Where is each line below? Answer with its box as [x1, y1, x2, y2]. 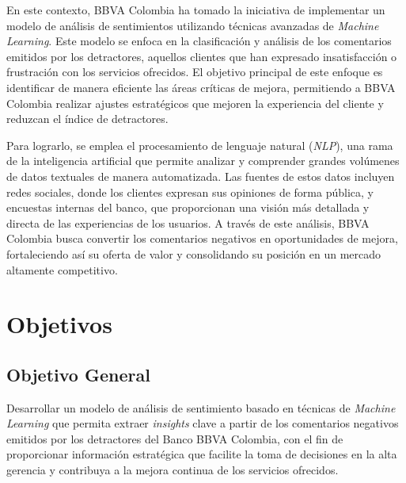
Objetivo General [6, 362, 150, 386]
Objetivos [6, 308, 112, 340]
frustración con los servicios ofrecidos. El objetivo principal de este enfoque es [6, 63, 383, 80]
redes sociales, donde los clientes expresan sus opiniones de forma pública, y [6, 183, 374, 200]
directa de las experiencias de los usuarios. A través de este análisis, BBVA [6, 214, 370, 231]
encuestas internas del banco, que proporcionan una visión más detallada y [6, 199, 370, 216]
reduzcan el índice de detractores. [6, 110, 169, 127]
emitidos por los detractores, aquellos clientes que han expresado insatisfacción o [6, 48, 397, 64]
